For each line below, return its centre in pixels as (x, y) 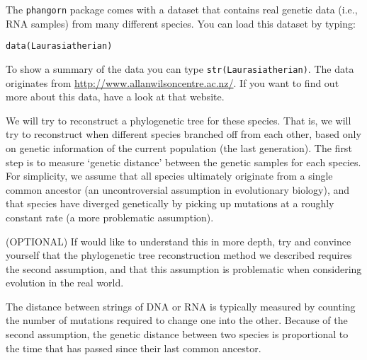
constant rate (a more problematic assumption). (110, 217)
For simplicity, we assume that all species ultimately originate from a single (169, 176)
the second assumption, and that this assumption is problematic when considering (184, 268)
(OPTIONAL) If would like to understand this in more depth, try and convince (179, 241)
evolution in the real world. (65, 283)
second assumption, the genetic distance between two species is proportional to (177, 334)
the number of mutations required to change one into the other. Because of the (177, 320)
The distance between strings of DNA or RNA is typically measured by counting (181, 306)
